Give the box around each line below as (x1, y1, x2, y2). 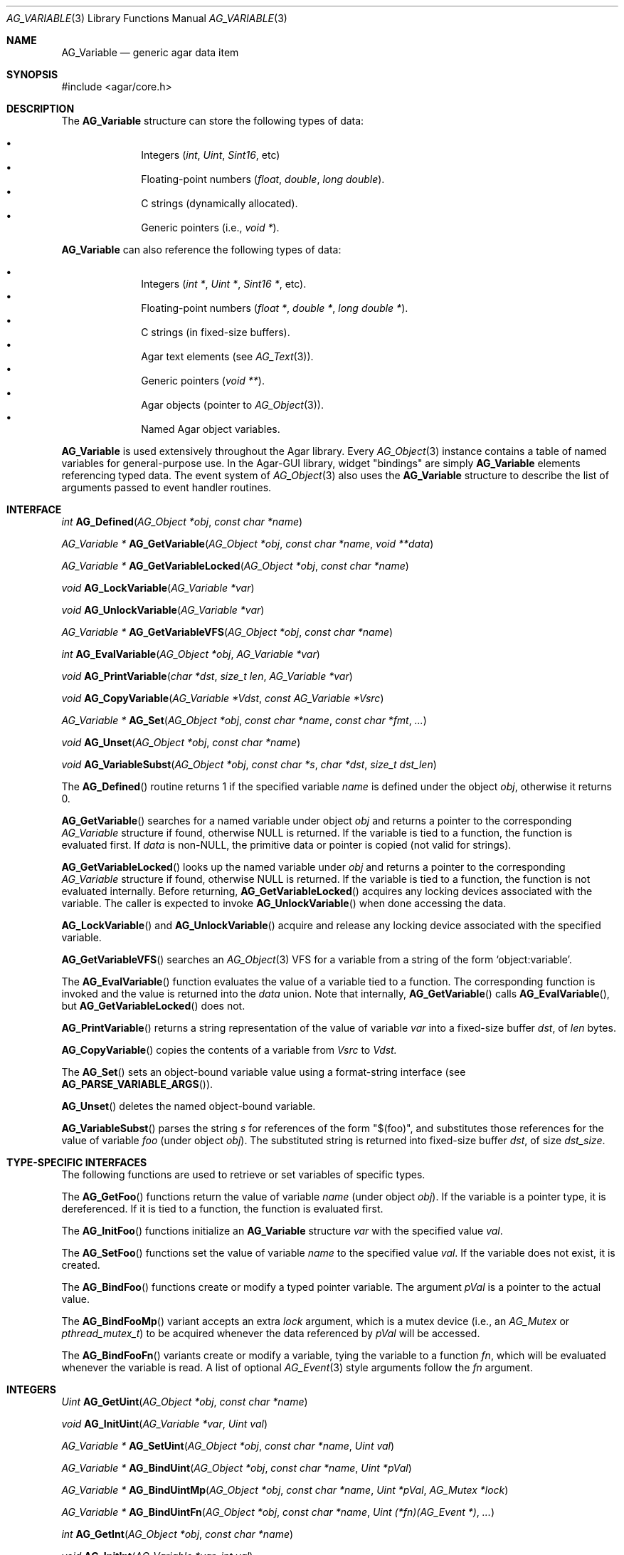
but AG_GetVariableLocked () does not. (61, 1000, 245, 1012)
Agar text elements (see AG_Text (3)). (141, 350, 314, 362)
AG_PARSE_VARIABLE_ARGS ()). (61, 1078, 213, 1090)
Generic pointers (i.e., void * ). (141, 221, 280, 234)
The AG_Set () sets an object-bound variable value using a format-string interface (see (61, 1066, 466, 1078)
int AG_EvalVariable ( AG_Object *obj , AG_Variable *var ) (61, 648, 320, 660)
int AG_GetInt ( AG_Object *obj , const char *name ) (61, 1528, 294, 1540)
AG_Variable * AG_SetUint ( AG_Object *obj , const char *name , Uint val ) (61, 1440, 395, 1452)
